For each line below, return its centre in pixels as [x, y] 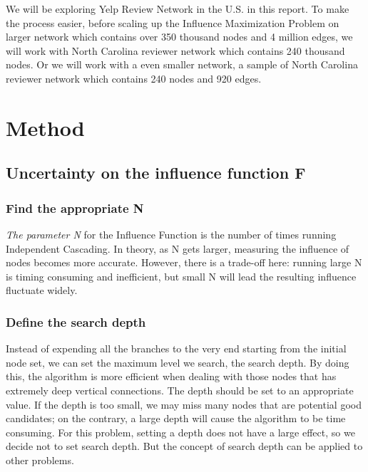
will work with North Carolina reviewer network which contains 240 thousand [175, 50]
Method [45, 127]
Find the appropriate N [75, 208]
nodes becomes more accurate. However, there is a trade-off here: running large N [184, 262]
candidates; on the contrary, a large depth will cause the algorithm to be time [176, 418]
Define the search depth [76, 321]
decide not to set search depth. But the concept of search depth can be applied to [184, 446]
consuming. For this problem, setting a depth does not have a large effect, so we [180, 432]
